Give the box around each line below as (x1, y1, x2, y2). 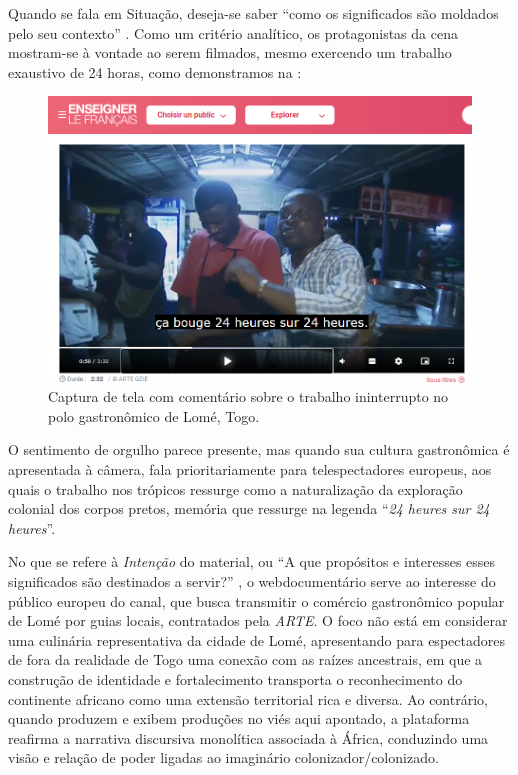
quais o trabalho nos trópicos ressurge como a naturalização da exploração (8, 478, 463, 499)
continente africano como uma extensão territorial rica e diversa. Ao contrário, (8, 688, 488, 709)
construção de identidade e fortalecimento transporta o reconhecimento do (8, 668, 463, 689)
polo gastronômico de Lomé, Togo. (48, 405, 260, 426)
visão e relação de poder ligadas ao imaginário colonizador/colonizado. (8, 747, 439, 768)
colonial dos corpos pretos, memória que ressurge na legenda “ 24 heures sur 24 (8, 498, 490, 519)
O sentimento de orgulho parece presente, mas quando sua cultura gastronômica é (8, 439, 510, 460)
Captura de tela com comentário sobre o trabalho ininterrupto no (48, 386, 449, 407)
